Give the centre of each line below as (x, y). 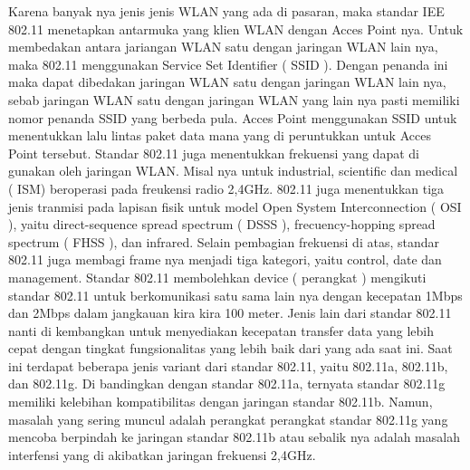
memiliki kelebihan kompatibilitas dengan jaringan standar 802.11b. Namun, (221, 402)
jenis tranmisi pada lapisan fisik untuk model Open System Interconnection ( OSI (235, 206)
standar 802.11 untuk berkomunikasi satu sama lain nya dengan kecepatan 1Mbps (235, 295)
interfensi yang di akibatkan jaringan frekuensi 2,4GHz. (162, 454)
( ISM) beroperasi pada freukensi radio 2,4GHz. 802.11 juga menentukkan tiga (226, 188)
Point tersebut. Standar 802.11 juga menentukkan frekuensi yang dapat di (214, 153)
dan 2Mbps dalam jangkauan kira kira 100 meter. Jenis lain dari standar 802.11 (230, 313)
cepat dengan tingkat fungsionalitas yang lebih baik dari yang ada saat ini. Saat (230, 348)
